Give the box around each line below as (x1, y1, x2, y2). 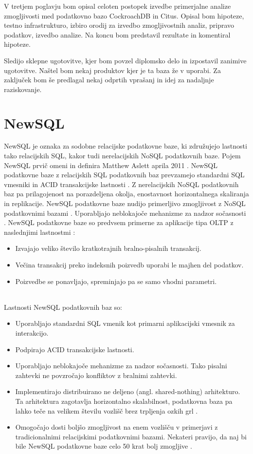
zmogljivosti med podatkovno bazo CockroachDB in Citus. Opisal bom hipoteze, (4, 10, 244, 20)
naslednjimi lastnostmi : (4, 227, 75, 237)
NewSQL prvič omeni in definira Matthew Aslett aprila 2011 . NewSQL (4, 160, 217, 170)
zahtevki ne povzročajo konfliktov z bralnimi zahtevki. (15, 370, 177, 380)
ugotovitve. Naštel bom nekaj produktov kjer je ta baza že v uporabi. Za (4, 65, 221, 75)
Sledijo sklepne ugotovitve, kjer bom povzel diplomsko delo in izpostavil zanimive (4, 55, 247, 65)
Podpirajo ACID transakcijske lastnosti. (15, 344, 134, 354)
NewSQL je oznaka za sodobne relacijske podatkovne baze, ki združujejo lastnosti (4, 141, 247, 151)
